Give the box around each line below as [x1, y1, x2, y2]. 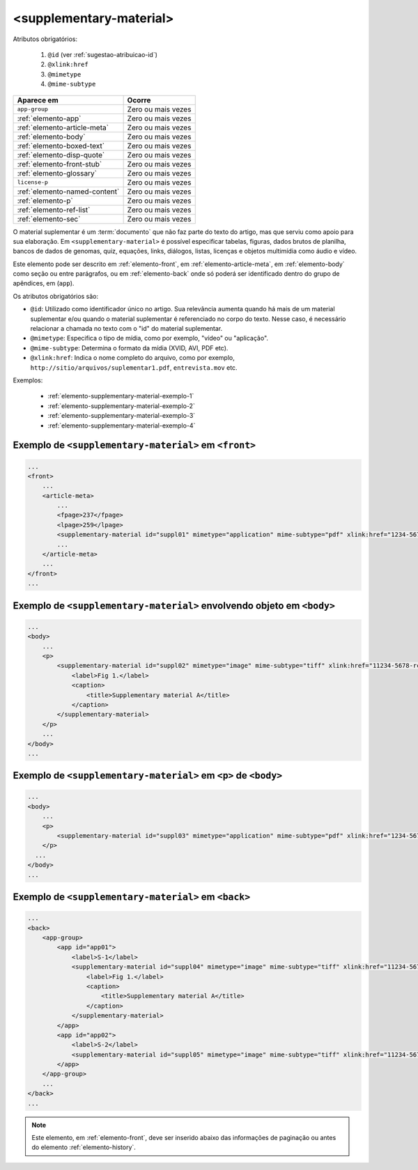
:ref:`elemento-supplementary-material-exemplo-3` [47, 412, 196, 420]
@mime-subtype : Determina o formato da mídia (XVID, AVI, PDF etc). [30, 343, 229, 352]
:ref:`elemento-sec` [17, 214, 81, 224]
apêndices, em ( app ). [13, 279, 75, 288]
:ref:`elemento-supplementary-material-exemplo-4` [47, 421, 196, 430]
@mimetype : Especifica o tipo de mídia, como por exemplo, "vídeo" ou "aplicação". [30, 334, 268, 343]
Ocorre [127, 95, 151, 104]
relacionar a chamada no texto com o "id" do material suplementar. [30, 325, 223, 333]
